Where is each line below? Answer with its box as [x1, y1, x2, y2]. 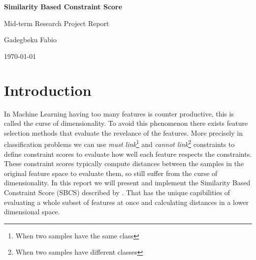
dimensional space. [4, 206, 60, 217]
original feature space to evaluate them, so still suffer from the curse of [4, 168, 218, 178]
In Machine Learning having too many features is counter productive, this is [4, 108, 234, 118]
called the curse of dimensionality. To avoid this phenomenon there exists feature [4, 118, 248, 128]
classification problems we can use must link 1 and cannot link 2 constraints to [4, 138, 235, 149]
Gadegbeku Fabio [4, 34, 57, 45]
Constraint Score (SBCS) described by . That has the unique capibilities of [4, 187, 230, 197]
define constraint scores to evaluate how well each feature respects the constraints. [4, 148, 252, 159]
